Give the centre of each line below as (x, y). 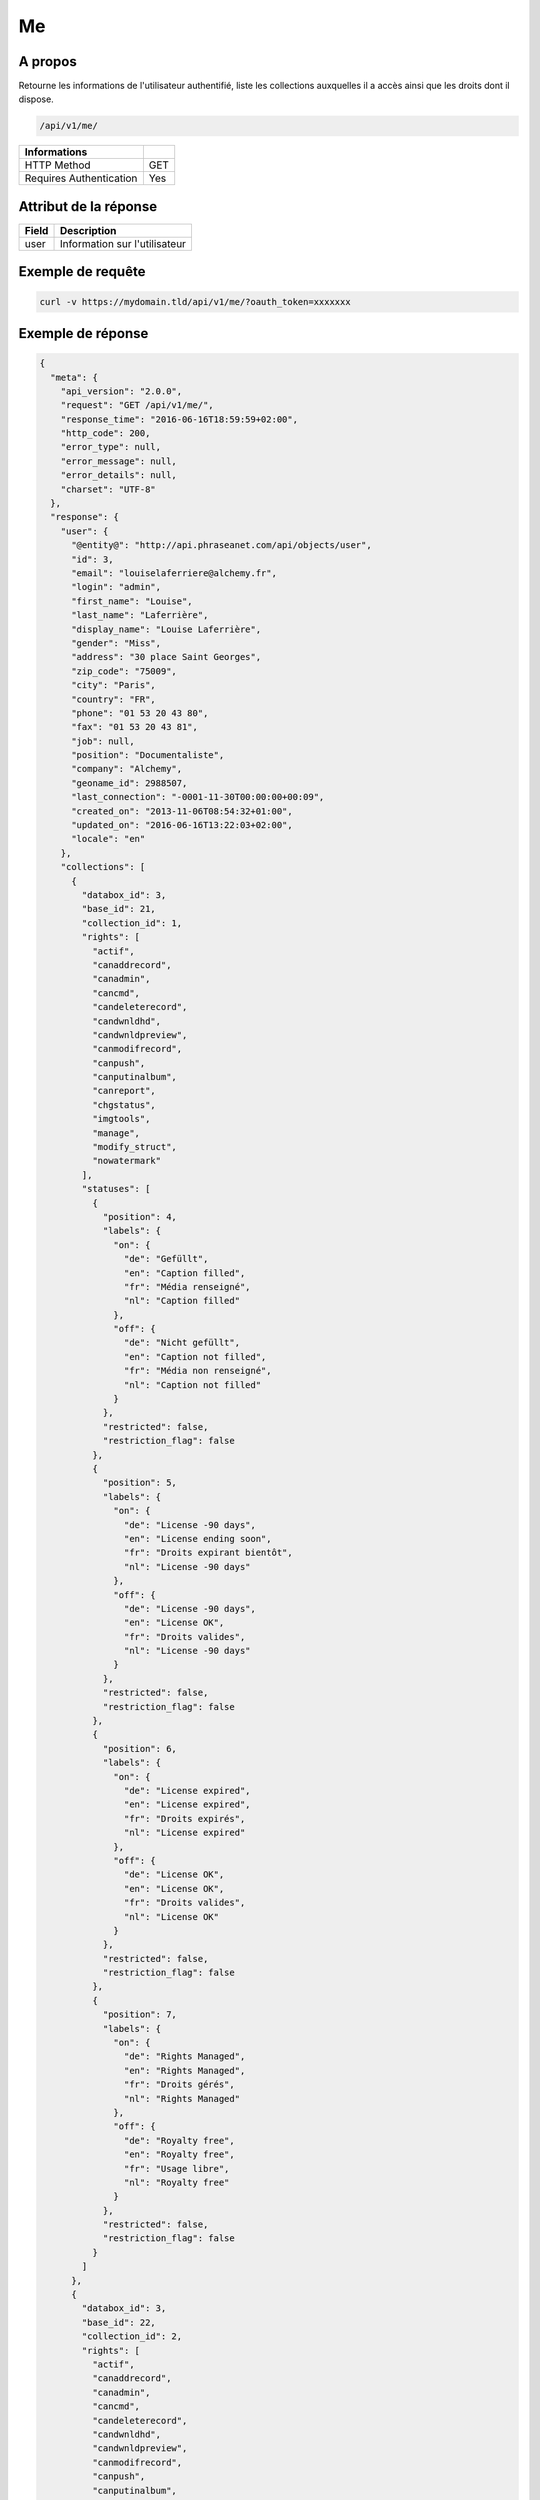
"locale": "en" (108, 839)
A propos (47, 61)
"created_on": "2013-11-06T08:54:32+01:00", (182, 811)
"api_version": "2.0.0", (121, 391)
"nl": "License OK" (171, 1916)
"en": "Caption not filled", (195, 1356)
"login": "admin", (116, 587)
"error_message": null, (118, 461)
